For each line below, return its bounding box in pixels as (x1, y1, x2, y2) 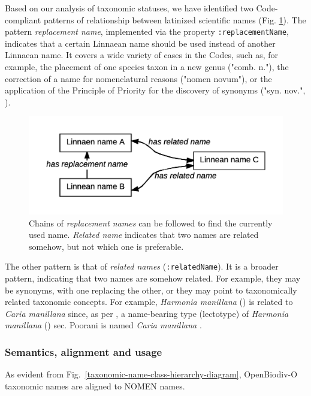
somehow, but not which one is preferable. (29, 240, 184, 252)
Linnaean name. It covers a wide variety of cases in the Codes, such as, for (5, 49, 279, 61)
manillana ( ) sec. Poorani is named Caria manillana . (5, 319, 202, 331)
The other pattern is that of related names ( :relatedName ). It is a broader (5, 260, 279, 273)
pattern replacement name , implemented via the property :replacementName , (5, 25, 289, 38)
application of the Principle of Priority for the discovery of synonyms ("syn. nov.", (5, 84, 306, 96)
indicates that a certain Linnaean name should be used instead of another (5, 37, 276, 49)
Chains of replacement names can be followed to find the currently (29, 216, 273, 229)
